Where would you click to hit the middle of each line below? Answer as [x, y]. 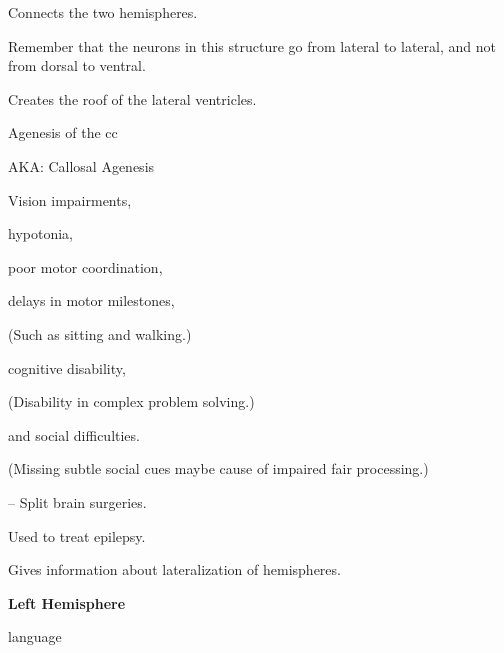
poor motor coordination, [85, 266]
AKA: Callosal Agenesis [81, 165]
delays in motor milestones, [91, 300]
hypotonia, [40, 233]
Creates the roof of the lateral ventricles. [132, 98]
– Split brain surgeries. [77, 501]
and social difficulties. [74, 434]
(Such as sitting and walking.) [100, 333]
